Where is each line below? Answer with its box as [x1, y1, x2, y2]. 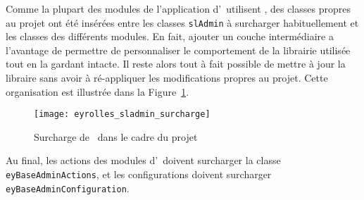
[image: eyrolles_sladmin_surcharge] [34, 109, 211, 120]
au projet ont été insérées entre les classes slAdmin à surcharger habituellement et [6, 15, 359, 30]
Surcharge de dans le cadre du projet [34, 129, 198, 144]
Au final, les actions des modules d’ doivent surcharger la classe [6, 153, 281, 168]
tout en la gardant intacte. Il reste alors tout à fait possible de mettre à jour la [6, 56, 346, 71]
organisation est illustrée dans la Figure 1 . [6, 84, 189, 99]
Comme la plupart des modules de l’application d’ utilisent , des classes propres [6, 1, 351, 15]
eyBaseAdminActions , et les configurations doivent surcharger [6, 167, 272, 182]
